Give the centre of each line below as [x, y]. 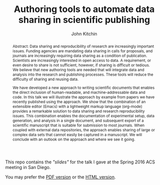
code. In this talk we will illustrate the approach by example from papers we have [83, 97]
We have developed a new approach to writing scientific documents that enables [83, 87]
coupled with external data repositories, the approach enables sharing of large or [84, 130]
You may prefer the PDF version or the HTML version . [61, 177]
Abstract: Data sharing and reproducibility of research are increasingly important [83, 46]
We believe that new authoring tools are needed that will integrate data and [78, 69]
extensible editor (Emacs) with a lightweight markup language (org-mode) [77, 106]
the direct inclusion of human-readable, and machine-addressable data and [79, 92]
